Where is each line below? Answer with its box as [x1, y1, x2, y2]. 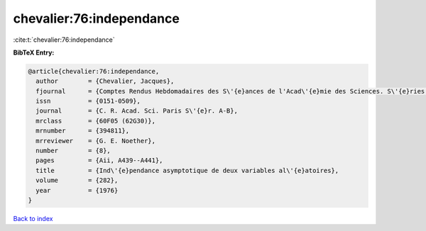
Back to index [13, 214, 53, 222]
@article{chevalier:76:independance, [28, 67, 160, 75]
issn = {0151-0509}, [35, 97, 141, 106]
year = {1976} [35, 186, 119, 194]
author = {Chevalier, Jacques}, [35, 77, 175, 85]
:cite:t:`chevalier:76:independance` [13, 35, 115, 44]
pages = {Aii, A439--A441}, [35, 157, 163, 164]
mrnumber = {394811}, [35, 127, 130, 135]
